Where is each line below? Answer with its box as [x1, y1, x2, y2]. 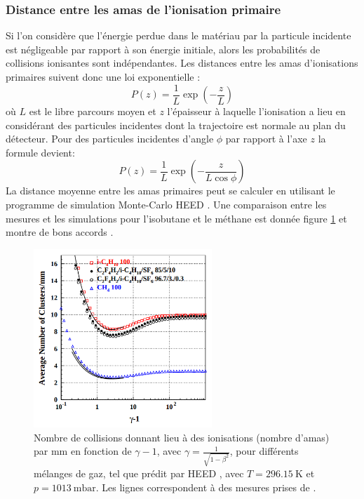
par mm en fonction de [34, 444, 132, 458]
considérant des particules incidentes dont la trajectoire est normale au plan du [6, 117, 346, 132]
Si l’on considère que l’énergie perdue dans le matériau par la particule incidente [6, 28, 351, 43]
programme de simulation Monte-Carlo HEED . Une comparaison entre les [6, 197, 327, 212]
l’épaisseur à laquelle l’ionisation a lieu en [167, 104, 346, 119]
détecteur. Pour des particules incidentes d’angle [6, 131, 214, 146]
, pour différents [229, 444, 299, 458]
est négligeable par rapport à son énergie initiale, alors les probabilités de [6, 41, 321, 56]
